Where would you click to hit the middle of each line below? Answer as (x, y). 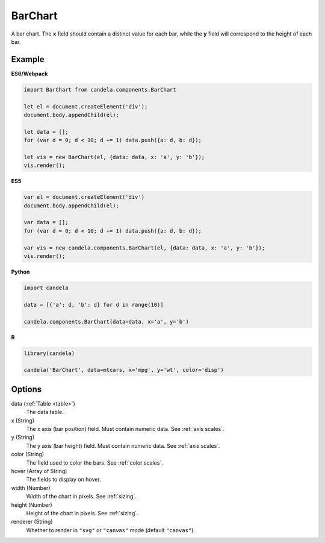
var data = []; (46, 222)
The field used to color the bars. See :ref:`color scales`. (95, 463)
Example (28, 59)
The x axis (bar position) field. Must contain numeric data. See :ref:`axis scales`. (125, 429)
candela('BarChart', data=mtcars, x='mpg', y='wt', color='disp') (124, 370)
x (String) (23, 420)
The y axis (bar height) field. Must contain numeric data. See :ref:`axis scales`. (123, 445)
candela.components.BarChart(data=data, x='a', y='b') (106, 322)
